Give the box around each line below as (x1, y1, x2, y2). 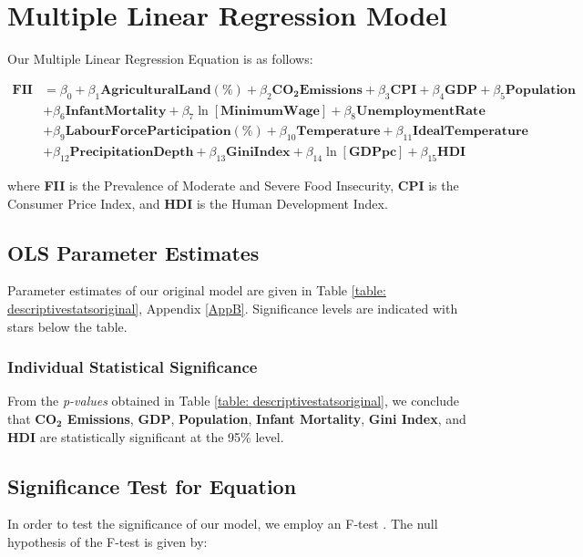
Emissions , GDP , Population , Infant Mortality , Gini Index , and (66, 409, 466, 428)
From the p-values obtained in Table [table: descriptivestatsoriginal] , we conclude (7, 391, 460, 410)
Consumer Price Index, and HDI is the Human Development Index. (7, 193, 388, 212)
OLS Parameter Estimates (7, 238, 260, 266)
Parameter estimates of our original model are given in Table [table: (7, 281, 386, 300)
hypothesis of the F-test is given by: (7, 532, 208, 551)
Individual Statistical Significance (7, 356, 258, 378)
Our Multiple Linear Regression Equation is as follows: (7, 49, 313, 68)
